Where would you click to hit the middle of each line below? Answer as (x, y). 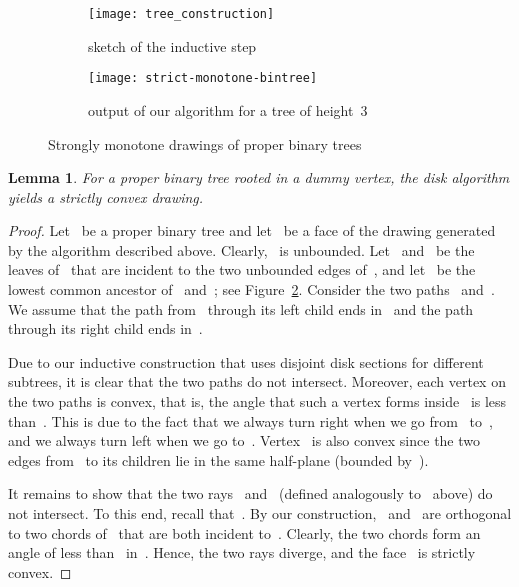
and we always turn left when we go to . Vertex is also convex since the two (244, 440)
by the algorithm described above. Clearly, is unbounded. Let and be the (241, 249)
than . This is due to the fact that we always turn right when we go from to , (250, 420)
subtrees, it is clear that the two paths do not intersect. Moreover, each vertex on (257, 381)
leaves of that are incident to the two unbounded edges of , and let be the (242, 269)
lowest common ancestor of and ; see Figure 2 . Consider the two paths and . (251, 289)
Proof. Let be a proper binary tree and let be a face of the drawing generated (252, 230)
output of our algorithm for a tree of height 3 (228, 109)
